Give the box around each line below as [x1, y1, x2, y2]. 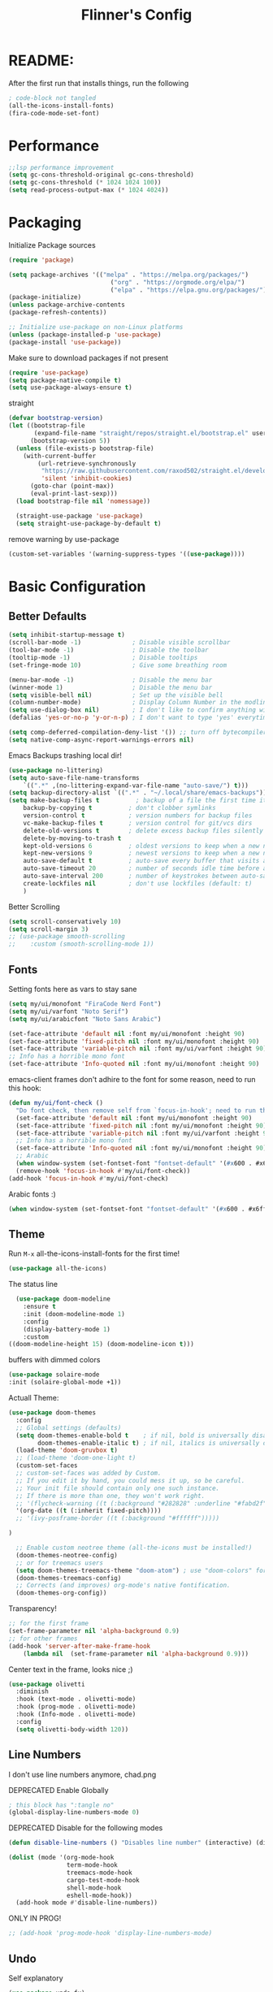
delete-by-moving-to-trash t [23, 834, 122, 842]
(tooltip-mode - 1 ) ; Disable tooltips [8, 654, 198, 662]
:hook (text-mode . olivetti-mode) [15, 1695, 136, 1704]
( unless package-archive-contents [8, 301, 126, 310]
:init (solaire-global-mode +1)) [8, 1379, 122, 1387]
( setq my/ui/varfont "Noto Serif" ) [8, 1007, 129, 1015]
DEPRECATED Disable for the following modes [8, 1823, 163, 1833]
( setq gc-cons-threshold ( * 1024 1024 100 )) [8, 179, 162, 187]
